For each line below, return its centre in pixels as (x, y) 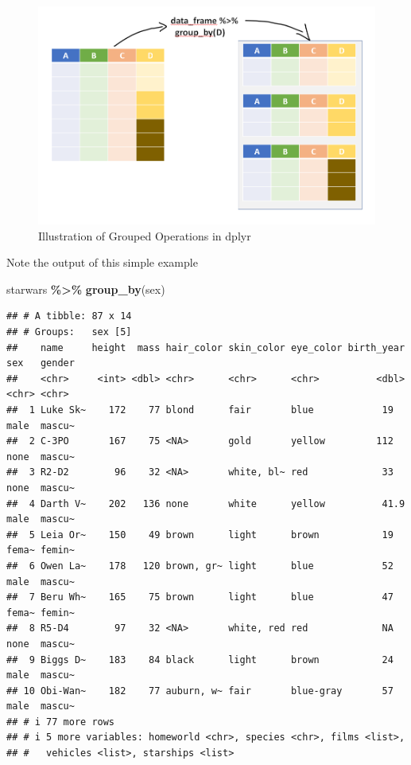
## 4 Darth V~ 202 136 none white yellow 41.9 (206, 503)
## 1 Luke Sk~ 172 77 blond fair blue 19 (200, 410)
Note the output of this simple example (102, 262)
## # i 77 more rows (61, 722)
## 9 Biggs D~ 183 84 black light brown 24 (200, 660)
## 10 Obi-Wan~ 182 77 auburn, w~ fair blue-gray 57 (200, 691)
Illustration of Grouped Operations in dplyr (145, 235)
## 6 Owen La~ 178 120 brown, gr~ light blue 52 (200, 566)
